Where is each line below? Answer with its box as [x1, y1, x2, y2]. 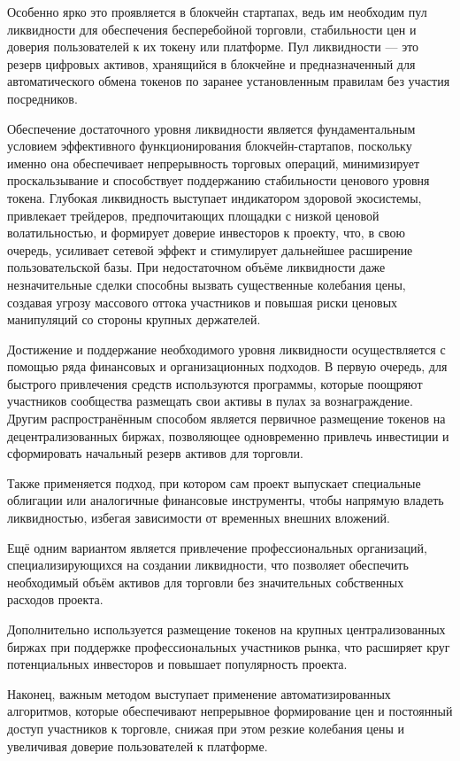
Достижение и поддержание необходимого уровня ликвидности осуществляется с [7, 339, 446, 358]
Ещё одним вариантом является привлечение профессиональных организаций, [7, 538, 427, 556]
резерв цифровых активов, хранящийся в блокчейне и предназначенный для [7, 54, 416, 73]
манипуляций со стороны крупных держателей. [7, 310, 261, 329]
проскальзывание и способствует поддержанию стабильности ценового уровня [7, 171, 430, 190]
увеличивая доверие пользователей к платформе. [7, 736, 268, 755]
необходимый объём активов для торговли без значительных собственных [7, 572, 404, 591]
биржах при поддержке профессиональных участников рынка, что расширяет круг [7, 637, 450, 656]
